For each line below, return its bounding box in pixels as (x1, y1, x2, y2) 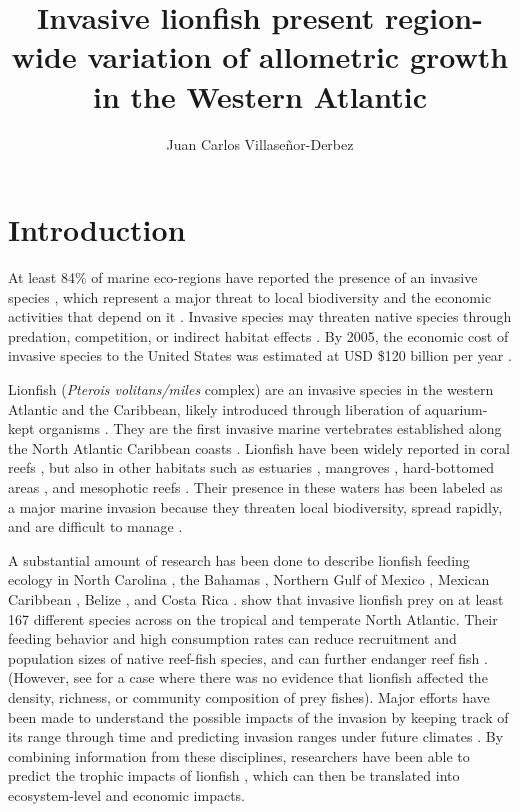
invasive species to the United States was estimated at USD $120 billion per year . (8, 345, 512, 366)
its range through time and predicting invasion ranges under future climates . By (8, 726, 504, 747)
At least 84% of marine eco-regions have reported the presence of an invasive (8, 267, 478, 288)
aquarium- (424, 398, 488, 419)
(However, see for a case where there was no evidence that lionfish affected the (8, 667, 488, 688)
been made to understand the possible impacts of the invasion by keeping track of (8, 706, 509, 727)
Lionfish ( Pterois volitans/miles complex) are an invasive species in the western (8, 379, 494, 399)
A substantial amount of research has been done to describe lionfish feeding (8, 549, 470, 570)
